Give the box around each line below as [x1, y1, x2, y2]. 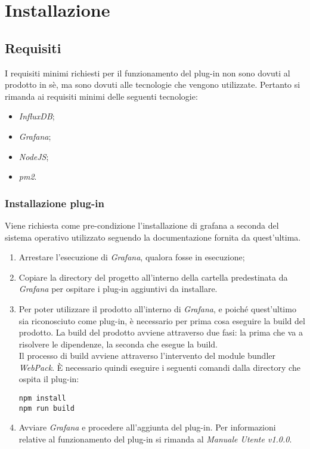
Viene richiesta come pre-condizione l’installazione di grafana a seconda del [5, 219, 279, 231]
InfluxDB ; [18, 110, 55, 122]
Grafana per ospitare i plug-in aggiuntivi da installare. [18, 282, 218, 295]
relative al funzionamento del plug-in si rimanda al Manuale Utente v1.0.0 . [18, 432, 292, 445]
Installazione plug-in [5, 195, 104, 210]
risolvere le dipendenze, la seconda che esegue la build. [18, 337, 218, 350]
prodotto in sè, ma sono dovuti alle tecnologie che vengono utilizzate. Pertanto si [5, 78, 300, 91]
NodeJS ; [18, 150, 49, 162]
